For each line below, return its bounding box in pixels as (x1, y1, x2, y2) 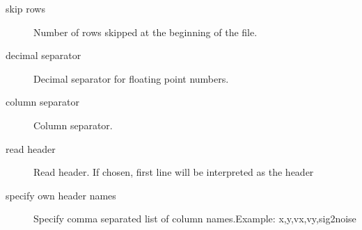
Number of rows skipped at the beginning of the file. (33, 24, 258, 39)
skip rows (6, 1, 45, 15)
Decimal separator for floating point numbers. (33, 71, 229, 85)
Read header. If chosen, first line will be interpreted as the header (33, 165, 314, 179)
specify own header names (6, 188, 116, 202)
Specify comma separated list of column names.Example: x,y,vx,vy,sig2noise (33, 211, 356, 226)
